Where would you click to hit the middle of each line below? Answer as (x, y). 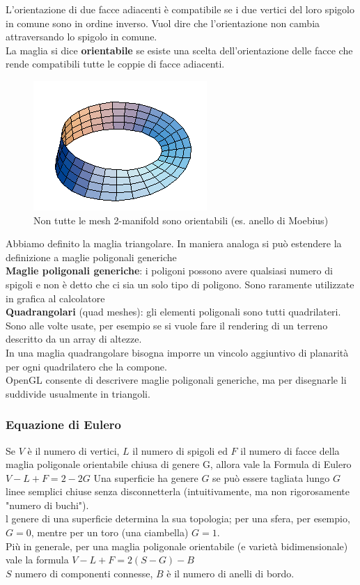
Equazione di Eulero (63, 424)
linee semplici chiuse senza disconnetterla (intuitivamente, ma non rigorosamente (178, 491)
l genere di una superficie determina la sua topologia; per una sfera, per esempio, (178, 518)
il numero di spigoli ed (180, 450)
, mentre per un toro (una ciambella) (110, 532)
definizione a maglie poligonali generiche (91, 257)
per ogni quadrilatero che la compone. (86, 366)
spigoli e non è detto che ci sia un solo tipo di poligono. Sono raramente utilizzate (180, 284)
